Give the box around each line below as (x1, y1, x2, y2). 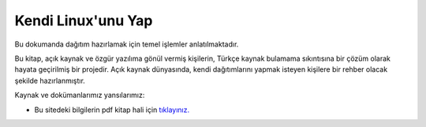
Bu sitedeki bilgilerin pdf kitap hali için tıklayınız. (34, 105, 189, 114)
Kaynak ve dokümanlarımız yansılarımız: (14, 91, 145, 100)
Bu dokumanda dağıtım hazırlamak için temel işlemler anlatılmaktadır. (14, 39, 239, 49)
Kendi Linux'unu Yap (14, 12, 153, 29)
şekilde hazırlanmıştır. (14, 76, 86, 85)
